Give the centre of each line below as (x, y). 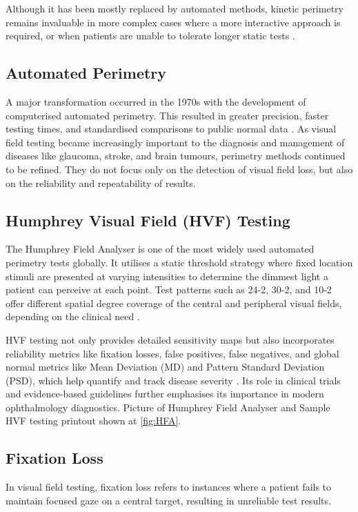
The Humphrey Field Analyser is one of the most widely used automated (160, 249)
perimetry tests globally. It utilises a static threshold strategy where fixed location (179, 262)
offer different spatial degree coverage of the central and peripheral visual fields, (174, 303)
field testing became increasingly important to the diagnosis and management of (175, 142)
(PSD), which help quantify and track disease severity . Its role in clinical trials (173, 380)
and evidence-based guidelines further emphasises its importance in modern (165, 394)
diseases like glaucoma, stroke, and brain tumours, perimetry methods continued (176, 156)
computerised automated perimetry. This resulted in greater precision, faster (167, 115)
